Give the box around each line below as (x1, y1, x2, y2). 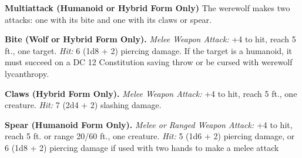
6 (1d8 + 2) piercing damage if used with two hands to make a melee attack (5, 141, 279, 153)
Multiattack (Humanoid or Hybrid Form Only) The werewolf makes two (5, 2, 290, 14)
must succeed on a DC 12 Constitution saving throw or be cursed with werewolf (5, 56, 293, 68)
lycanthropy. (5, 67, 49, 79)
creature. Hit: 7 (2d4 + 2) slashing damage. (5, 99, 162, 111)
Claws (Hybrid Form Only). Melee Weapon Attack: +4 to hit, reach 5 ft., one (5, 87, 297, 99)
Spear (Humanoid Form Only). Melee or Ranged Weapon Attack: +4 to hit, (5, 118, 293, 130)
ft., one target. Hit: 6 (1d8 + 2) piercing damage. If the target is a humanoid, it (5, 44, 292, 56)
